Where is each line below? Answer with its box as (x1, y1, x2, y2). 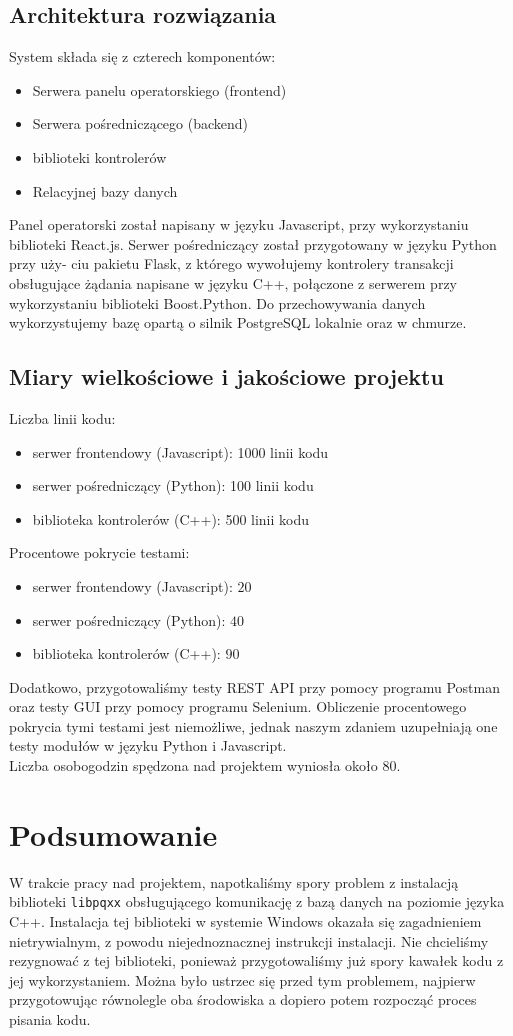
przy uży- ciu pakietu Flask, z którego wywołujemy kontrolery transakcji (9, 253, 454, 274)
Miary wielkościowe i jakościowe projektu (9, 361, 444, 392)
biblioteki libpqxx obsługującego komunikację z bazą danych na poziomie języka (9, 891, 505, 912)
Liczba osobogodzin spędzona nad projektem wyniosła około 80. (9, 755, 401, 776)
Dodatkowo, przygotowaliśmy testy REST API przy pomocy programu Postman (9, 676, 500, 697)
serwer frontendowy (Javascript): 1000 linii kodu (32, 441, 329, 462)
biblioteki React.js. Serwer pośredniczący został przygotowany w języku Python (9, 233, 497, 254)
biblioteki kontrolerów (32, 146, 167, 167)
